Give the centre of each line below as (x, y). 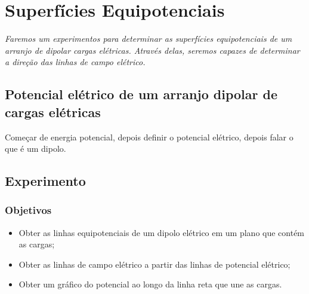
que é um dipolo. (35, 148)
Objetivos (28, 210)
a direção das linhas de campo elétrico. (75, 62)
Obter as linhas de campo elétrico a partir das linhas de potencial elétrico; (154, 264)
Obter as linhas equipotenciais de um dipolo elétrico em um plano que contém (162, 232)
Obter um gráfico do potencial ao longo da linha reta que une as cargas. (150, 284)
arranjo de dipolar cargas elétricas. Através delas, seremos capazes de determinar (152, 50)
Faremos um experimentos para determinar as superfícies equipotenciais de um (149, 39)
